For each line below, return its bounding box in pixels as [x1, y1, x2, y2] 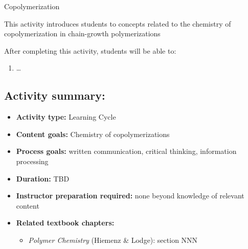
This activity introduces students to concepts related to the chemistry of [4, 18, 231, 29]
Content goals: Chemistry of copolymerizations [16, 128, 170, 139]
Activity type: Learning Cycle [16, 111, 116, 122]
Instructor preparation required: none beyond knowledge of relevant [16, 190, 244, 201]
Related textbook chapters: [16, 217, 115, 228]
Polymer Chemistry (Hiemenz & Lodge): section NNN [28, 234, 198, 245]
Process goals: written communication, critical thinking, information [16, 146, 237, 156]
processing [16, 155, 49, 166]
